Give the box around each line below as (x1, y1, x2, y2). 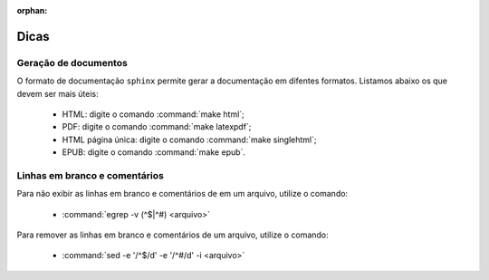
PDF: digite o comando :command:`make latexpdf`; (62, 121, 252, 132)
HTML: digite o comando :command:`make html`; (62, 109, 244, 120)
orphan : (16, 5, 48, 15)
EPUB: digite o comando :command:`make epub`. (62, 147, 246, 158)
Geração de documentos (16, 56, 129, 69)
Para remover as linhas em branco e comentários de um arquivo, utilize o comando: (16, 229, 330, 240)
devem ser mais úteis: (16, 88, 99, 99)
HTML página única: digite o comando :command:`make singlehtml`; (62, 134, 317, 145)
